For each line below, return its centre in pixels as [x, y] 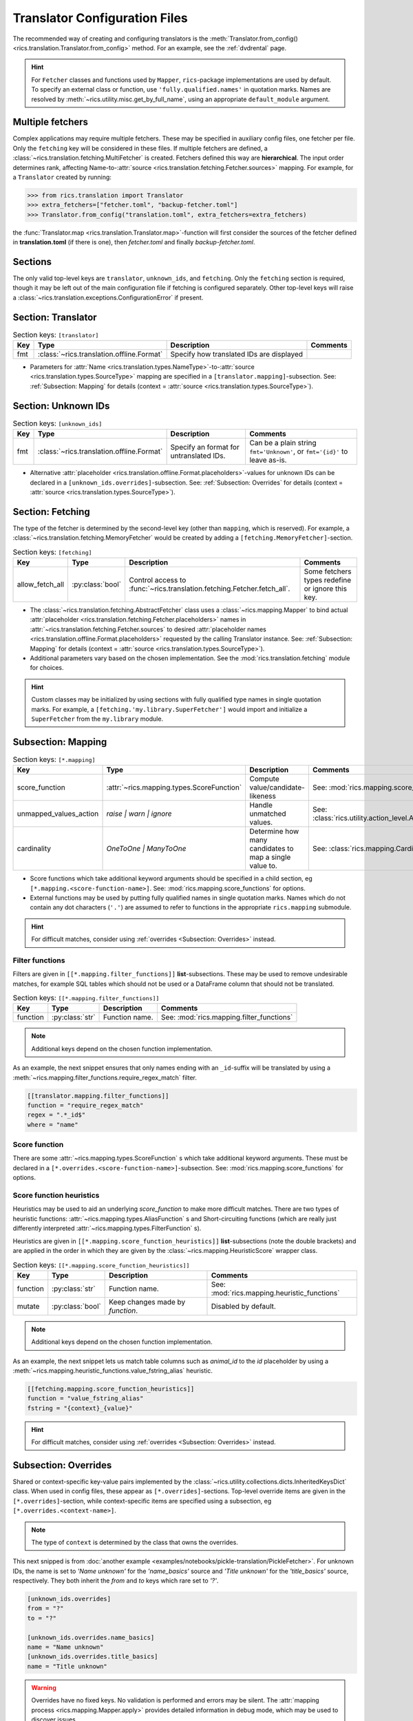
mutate [28, 1306]
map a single [270, 857]
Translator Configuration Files [100, 18]
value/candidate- [277, 788]
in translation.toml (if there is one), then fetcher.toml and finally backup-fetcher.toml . [134, 242]
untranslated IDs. [198, 456]
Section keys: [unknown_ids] [57, 423]
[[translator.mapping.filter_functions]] [98, 1096]
